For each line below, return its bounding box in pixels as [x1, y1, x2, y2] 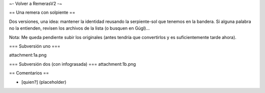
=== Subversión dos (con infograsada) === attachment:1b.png [9, 61, 136, 67]
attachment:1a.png [9, 52, 47, 58]
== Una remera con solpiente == [9, 10, 76, 16]
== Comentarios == [9, 70, 49, 76]
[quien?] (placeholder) [21, 79, 67, 85]
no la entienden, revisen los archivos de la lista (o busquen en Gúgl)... [9, 25, 150, 31]
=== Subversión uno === [9, 43, 61, 49]
